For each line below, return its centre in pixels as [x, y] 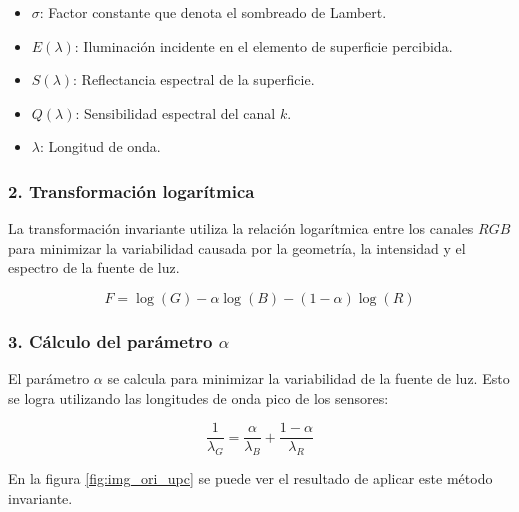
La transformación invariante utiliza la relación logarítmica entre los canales [241, 228]
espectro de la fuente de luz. [94, 267]
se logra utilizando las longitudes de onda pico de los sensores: [198, 397]
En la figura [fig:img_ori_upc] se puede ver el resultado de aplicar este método [250, 478]
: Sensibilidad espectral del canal [175, 112]
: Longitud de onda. [100, 146]
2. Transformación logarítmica [131, 190]
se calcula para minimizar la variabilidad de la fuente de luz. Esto [308, 378]
